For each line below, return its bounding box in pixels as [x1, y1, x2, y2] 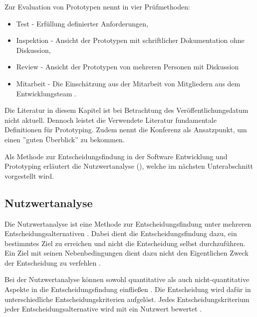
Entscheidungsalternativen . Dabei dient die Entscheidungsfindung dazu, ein [4, 228, 237, 239]
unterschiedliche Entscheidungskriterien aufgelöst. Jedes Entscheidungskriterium [4, 294, 250, 304]
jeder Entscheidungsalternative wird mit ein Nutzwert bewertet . [4, 304, 202, 314]
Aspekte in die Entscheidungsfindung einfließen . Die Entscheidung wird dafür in [4, 284, 251, 295]
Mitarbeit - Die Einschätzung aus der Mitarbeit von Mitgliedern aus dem [16, 78, 241, 88]
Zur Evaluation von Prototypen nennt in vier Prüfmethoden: [4, 1, 190, 11]
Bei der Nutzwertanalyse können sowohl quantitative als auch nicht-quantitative [4, 274, 250, 285]
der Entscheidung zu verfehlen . [4, 257, 101, 268]
